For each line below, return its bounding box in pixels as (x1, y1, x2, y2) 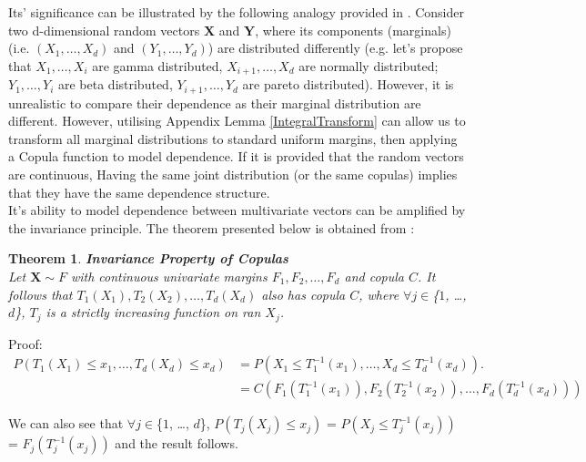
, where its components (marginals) (255, 20, 451, 39)
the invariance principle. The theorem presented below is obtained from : (8, 218, 415, 237)
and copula (344, 267, 404, 286)
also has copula (261, 284, 346, 303)
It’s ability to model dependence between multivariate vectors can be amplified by (8, 200, 466, 220)
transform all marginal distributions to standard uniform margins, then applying (8, 128, 458, 148)
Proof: (8, 334, 43, 353)
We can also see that (8, 414, 124, 433)
